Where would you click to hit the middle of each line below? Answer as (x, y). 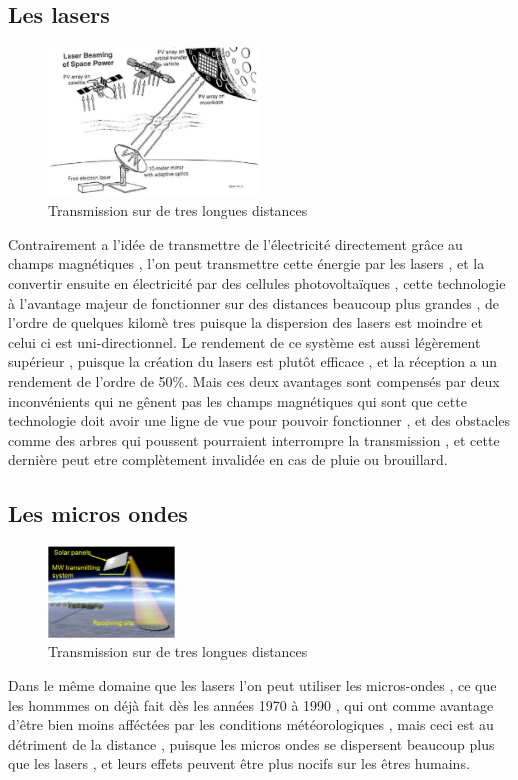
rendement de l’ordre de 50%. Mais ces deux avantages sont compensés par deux (254, 381)
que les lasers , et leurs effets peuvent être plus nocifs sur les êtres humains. (239, 763)
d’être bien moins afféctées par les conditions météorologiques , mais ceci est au (251, 724)
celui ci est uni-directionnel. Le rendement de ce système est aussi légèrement (244, 341)
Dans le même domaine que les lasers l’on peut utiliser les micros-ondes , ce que (252, 684)
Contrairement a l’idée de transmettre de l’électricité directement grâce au (235, 243)
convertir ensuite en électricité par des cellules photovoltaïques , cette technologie (257, 283)
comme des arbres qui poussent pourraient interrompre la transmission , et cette (254, 439)
